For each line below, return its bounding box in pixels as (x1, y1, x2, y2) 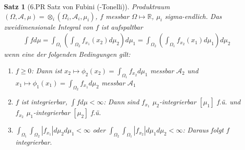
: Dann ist (31, 65, 62, 75)
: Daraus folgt (183, 125, 224, 135)
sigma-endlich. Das (164, 11, 222, 21)
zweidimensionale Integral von (4, 21, 93, 32)
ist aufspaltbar (101, 21, 143, 32)
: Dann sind (103, 97, 140, 107)
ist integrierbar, (21, 97, 67, 107)
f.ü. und (217, 97, 241, 107)
